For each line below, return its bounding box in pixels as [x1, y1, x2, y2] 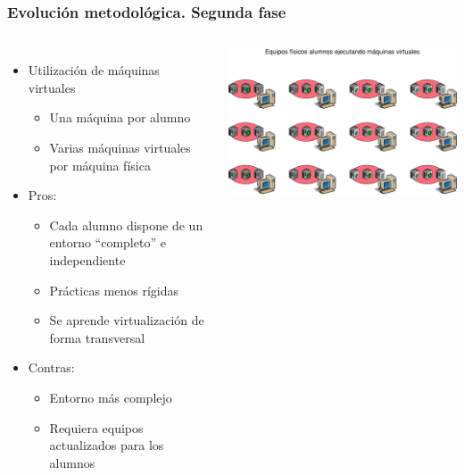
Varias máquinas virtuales [49, 138, 191, 156]
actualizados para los [49, 436, 164, 454]
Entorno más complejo [49, 387, 172, 406]
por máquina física [49, 155, 151, 174]
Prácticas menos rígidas [49, 280, 178, 299]
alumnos [49, 453, 95, 471]
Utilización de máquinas [28, 61, 160, 79]
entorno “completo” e [49, 233, 166, 252]
